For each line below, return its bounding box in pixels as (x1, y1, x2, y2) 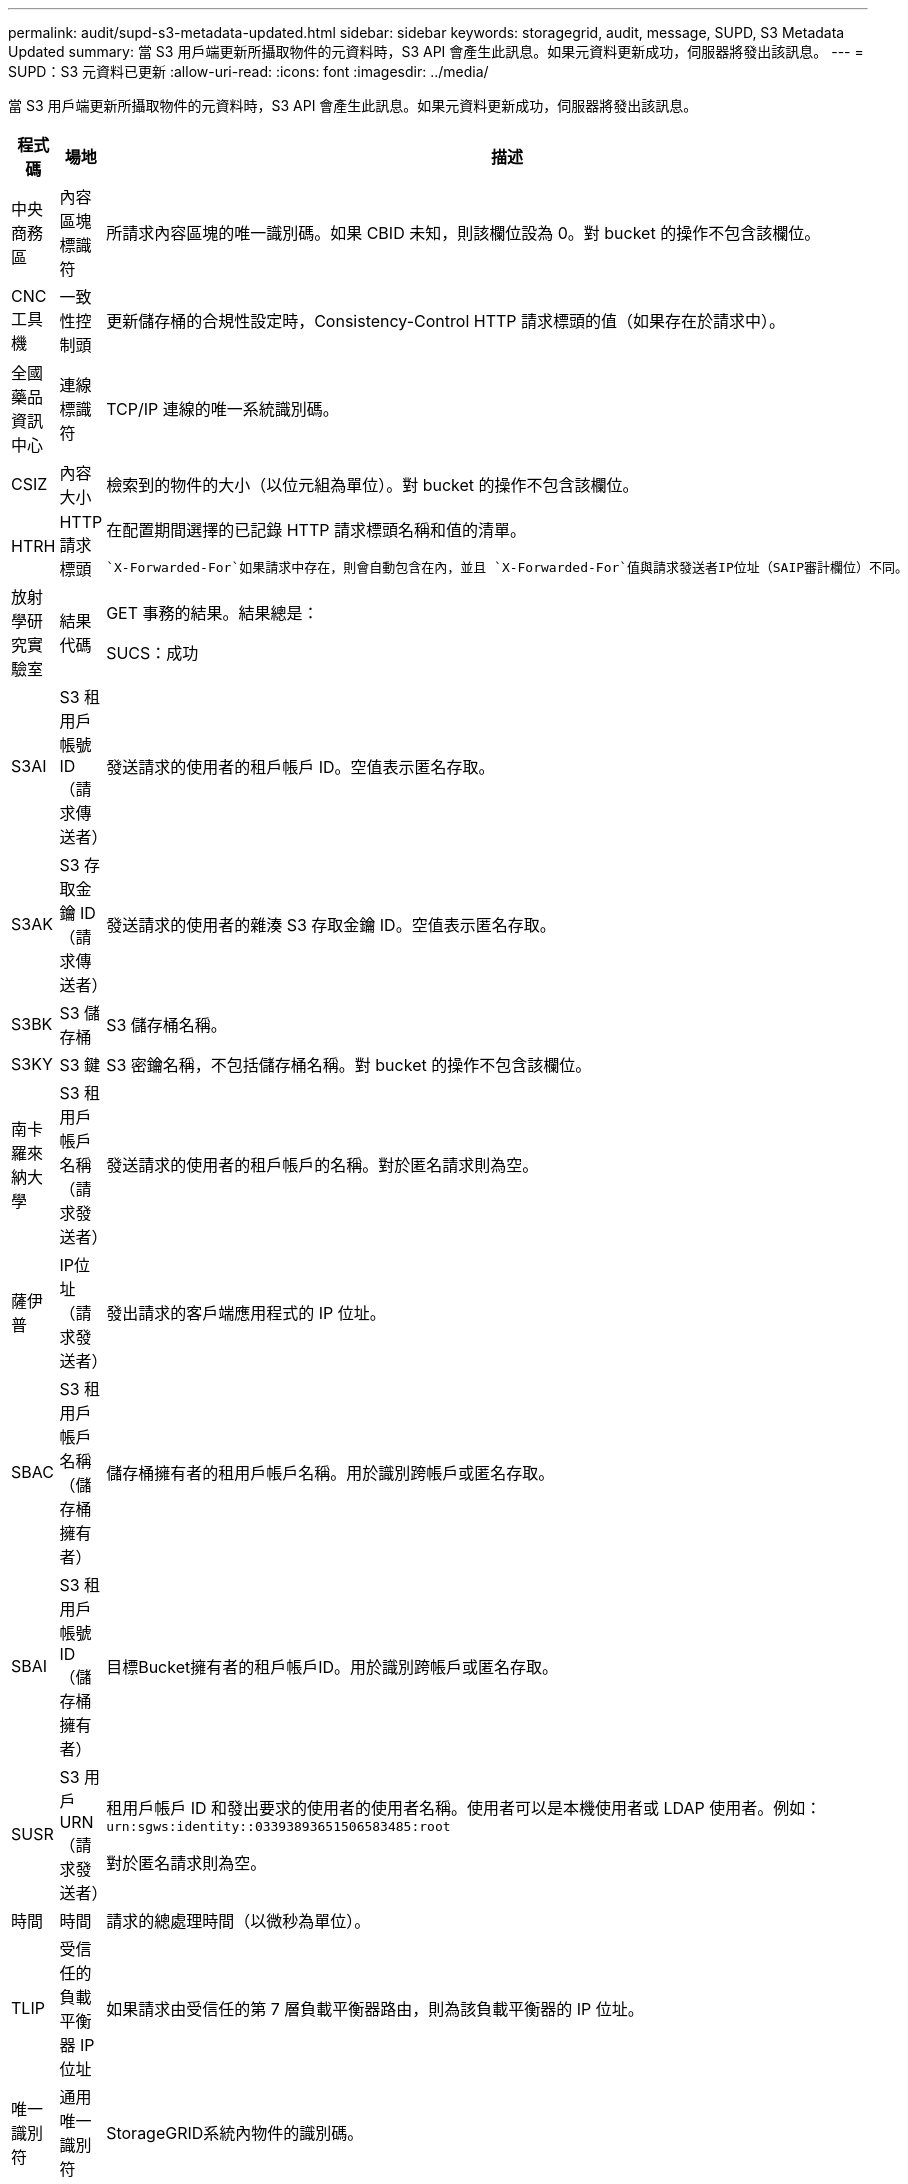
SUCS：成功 (106, 643, 199, 663)
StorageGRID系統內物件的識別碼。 (106, 2123, 364, 2143)
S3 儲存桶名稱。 (106, 1015, 227, 1035)
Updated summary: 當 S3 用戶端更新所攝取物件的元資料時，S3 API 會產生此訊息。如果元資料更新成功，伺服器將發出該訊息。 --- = (8, 43, 864, 60)
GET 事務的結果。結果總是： (106, 603, 319, 623)
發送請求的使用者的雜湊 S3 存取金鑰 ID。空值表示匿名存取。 (106, 915, 556, 935)
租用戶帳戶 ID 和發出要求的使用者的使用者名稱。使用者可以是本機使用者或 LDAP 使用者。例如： (106, 1797, 822, 1818)
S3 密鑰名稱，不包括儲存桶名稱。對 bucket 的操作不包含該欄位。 (106, 1055, 592, 1075)
